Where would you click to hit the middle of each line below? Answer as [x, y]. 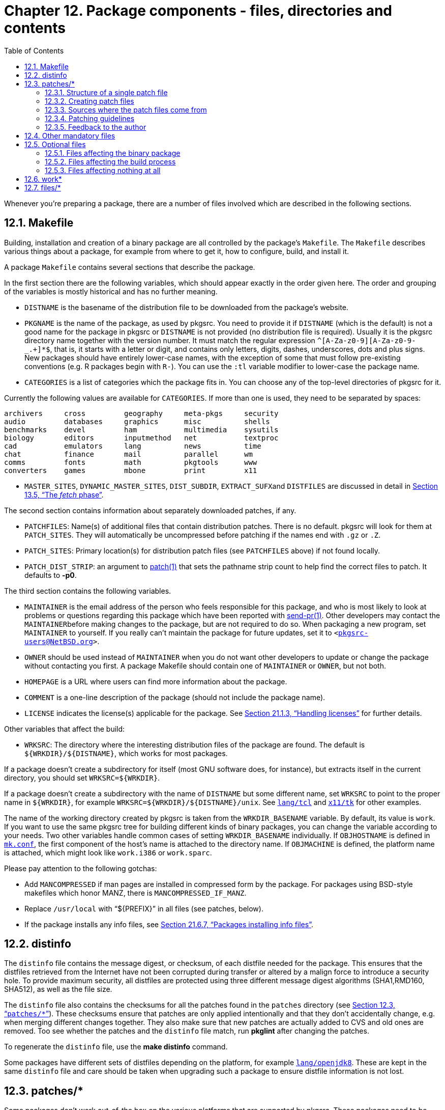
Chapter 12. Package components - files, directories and [198, 11]
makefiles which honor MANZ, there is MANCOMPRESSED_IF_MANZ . [136, 893]
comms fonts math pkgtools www [131, 462]
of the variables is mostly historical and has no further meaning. [111, 291]
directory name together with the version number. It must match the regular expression [170, 340]
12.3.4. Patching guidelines [90, 118]
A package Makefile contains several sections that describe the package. [130, 267]
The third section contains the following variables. [88, 591]
